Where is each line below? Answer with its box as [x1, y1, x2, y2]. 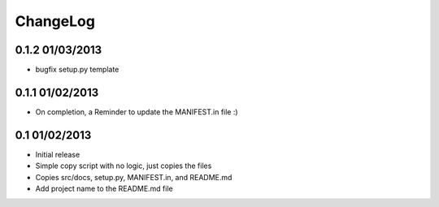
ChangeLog [15, 12, 95, 30]
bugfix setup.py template [35, 65, 120, 75]
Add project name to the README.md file [35, 183, 174, 194]
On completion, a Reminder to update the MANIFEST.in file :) [35, 106, 239, 117]
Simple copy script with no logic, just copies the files [35, 161, 212, 170]
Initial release [35, 149, 80, 159]
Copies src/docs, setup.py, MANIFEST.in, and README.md [35, 172, 233, 182]
